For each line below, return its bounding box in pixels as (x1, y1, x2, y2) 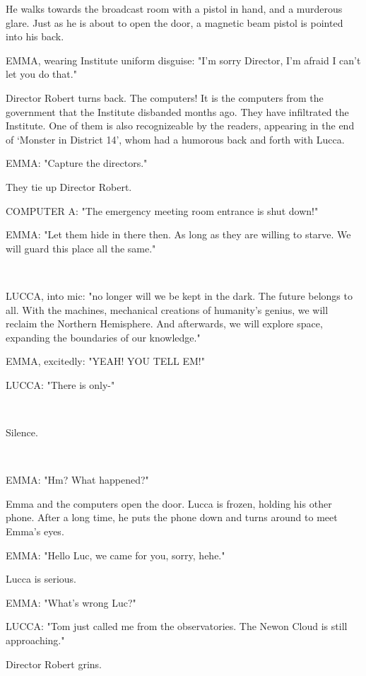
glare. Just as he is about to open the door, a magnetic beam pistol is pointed (6, 15, 343, 30)
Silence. (6, 425, 38, 440)
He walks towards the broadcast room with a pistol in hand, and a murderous (6, 1, 343, 16)
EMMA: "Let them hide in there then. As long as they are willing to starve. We (6, 227, 351, 242)
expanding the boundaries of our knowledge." (6, 330, 201, 344)
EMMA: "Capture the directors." (6, 156, 148, 170)
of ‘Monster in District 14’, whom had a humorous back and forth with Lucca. (6, 132, 345, 146)
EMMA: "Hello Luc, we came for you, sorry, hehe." (6, 547, 225, 562)
